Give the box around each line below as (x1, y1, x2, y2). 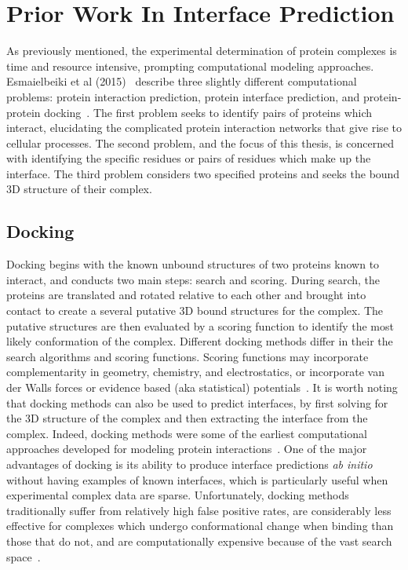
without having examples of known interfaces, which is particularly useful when (6, 471, 388, 488)
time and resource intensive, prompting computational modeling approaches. (6, 57, 374, 74)
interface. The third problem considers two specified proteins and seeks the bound (6, 165, 400, 181)
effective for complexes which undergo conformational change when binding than (6, 517, 394, 534)
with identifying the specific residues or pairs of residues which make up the (6, 150, 371, 166)
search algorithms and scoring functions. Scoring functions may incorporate (6, 348, 369, 364)
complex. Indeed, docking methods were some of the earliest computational (6, 425, 367, 441)
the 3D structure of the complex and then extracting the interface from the (6, 410, 368, 426)
